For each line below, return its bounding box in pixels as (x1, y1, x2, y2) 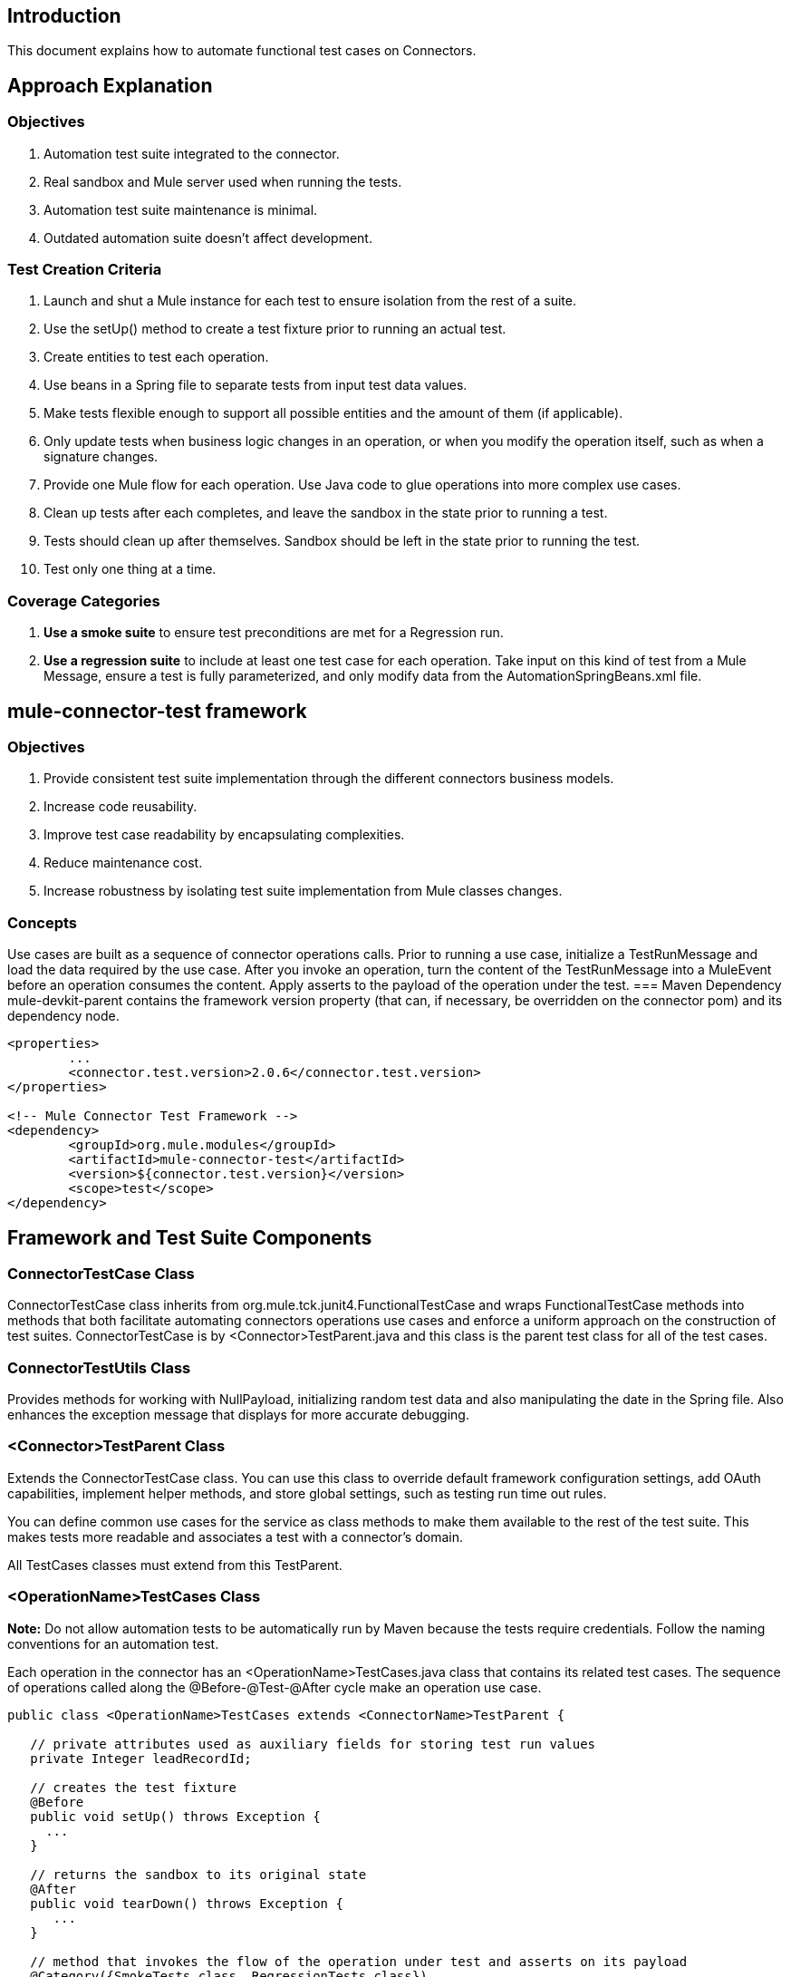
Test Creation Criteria (7, 260, 162, 279)
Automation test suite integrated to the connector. (43, 145, 340, 161)
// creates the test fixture (30, 1779, 236, 1795)
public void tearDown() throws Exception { (30, 1895, 343, 1911)
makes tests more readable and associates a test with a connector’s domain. (7, 1528, 463, 1545)
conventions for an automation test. (7, 1635, 219, 1652)
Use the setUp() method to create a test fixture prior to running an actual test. (43, 321, 506, 337)
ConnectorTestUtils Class (7, 1358, 191, 1377)
